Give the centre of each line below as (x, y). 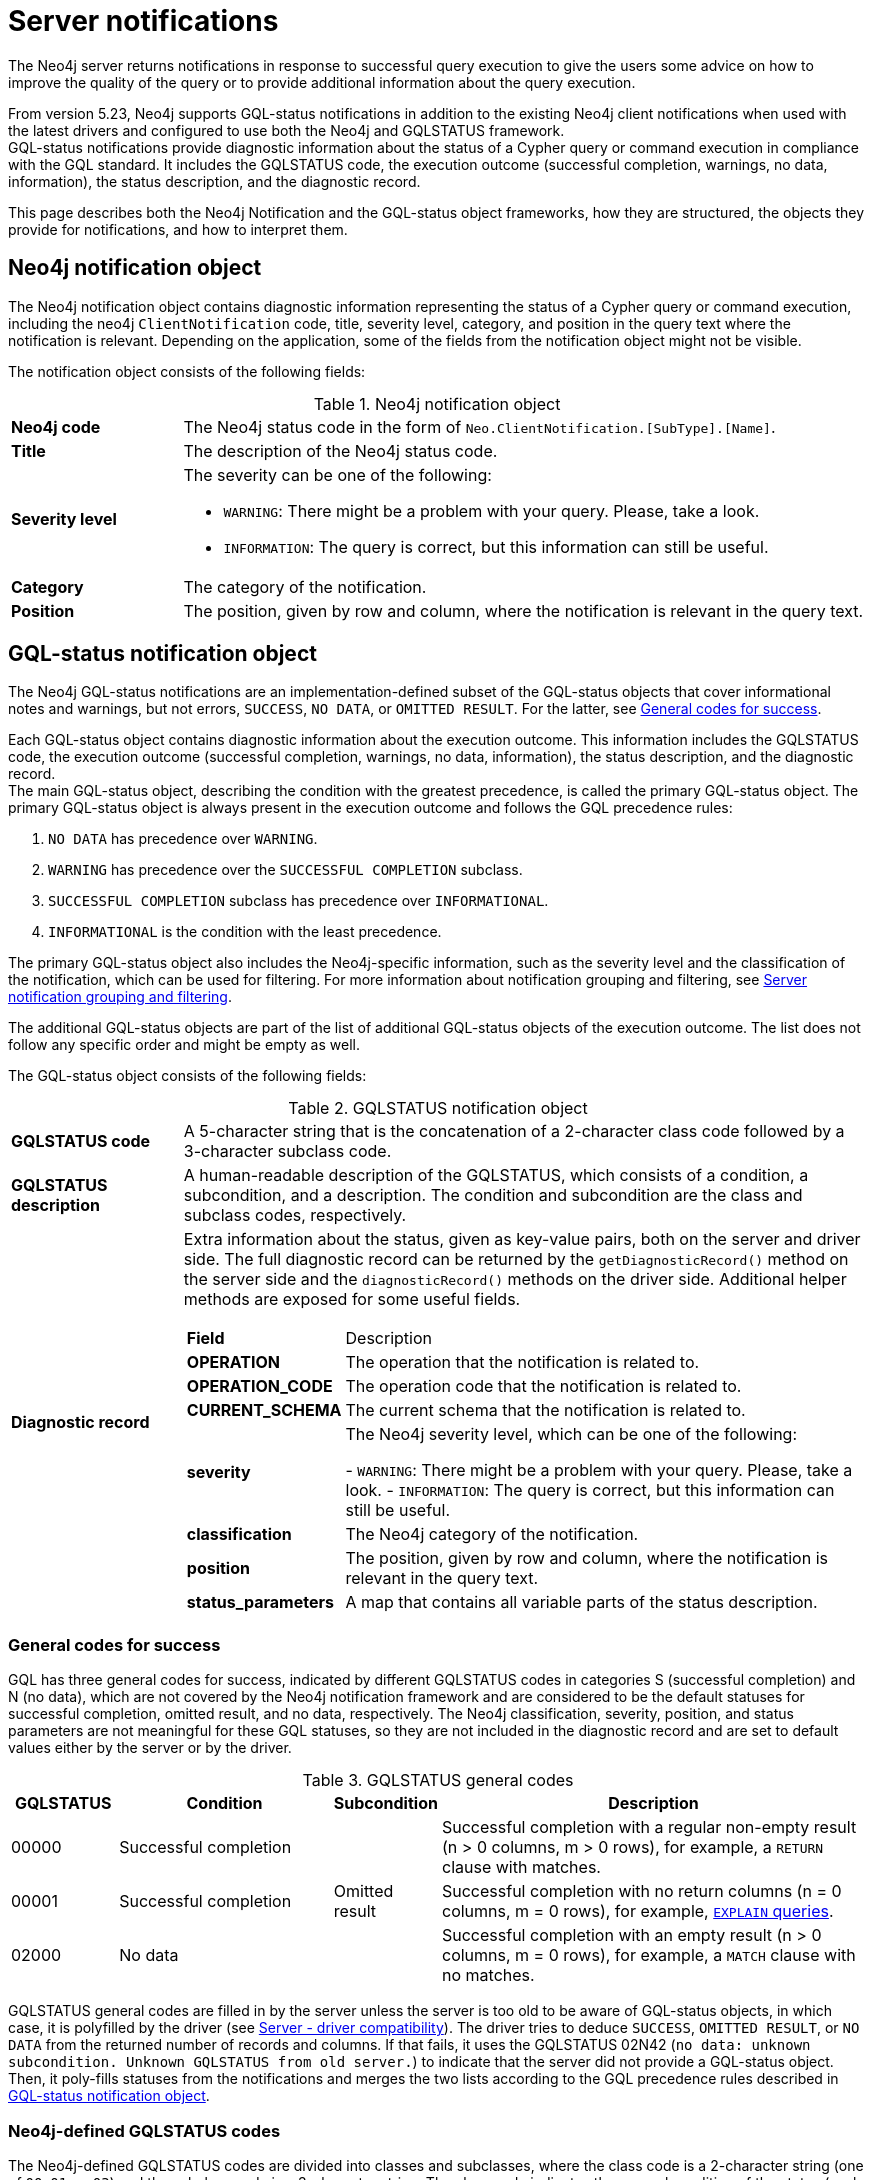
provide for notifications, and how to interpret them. (178, 229)
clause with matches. (521, 1867)
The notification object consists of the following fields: (187, 371)
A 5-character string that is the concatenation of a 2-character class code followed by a (514, 1131)
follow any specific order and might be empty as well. (184, 1045)
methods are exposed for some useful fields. (352, 1299)
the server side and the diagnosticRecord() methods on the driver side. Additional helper (515, 1279)
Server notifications (143, 21)
